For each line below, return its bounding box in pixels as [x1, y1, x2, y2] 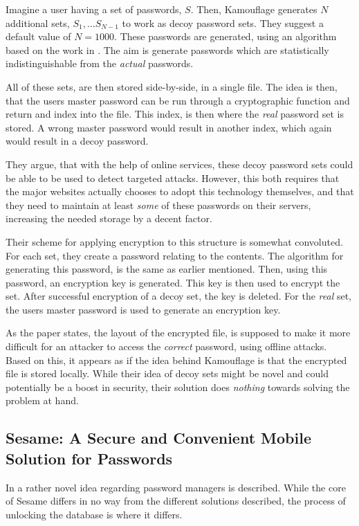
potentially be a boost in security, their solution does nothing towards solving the [6, 379, 350, 394]
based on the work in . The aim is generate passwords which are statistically [6, 42, 329, 57]
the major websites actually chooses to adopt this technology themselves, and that [6, 184, 354, 199]
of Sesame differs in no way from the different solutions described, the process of [6, 493, 346, 508]
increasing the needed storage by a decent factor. [6, 211, 212, 226]
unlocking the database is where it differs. [6, 507, 183, 521]
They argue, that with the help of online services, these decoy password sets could [6, 156, 353, 171]
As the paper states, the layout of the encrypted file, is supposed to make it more [6, 325, 351, 340]
